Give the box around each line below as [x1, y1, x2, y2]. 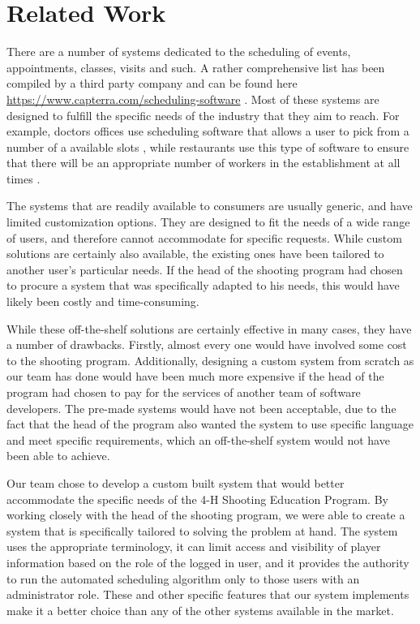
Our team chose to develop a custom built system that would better [6, 474, 345, 491]
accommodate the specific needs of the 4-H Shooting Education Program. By [6, 490, 388, 507]
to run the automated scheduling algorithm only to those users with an [6, 570, 360, 587]
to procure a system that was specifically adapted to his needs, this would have [6, 277, 400, 294]
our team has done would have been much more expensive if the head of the [6, 368, 384, 385]
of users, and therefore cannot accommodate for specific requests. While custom [6, 229, 402, 246]
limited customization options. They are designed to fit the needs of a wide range [6, 213, 410, 230]
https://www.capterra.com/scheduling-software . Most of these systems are [6, 90, 379, 107]
